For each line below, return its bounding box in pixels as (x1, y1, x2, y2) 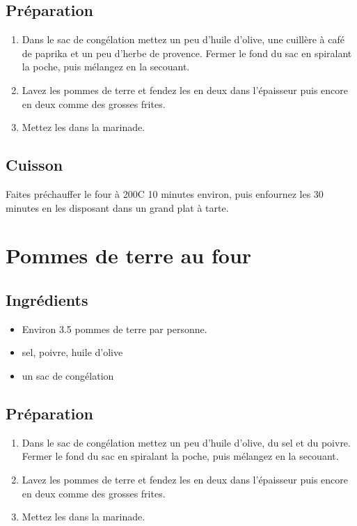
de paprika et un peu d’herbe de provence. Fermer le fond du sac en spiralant (22, 45, 352, 60)
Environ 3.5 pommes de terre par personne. (22, 321, 207, 336)
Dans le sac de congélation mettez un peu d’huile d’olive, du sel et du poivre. (22, 435, 351, 449)
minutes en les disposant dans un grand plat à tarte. (6, 200, 229, 215)
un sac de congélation (22, 368, 114, 382)
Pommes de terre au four (6, 241, 252, 270)
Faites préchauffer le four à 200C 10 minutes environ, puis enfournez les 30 (6, 186, 324, 201)
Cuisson (6, 154, 63, 176)
